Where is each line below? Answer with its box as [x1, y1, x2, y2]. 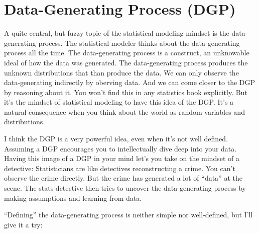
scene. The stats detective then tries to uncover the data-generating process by [4, 183, 246, 193]
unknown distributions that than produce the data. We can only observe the [4, 67, 239, 77]
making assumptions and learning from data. [4, 192, 142, 203]
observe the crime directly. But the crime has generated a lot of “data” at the [4, 173, 242, 183]
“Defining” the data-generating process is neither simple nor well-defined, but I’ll [4, 209, 253, 220]
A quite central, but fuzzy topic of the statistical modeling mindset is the [4, 28, 229, 38]
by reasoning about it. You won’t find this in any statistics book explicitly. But [4, 87, 247, 97]
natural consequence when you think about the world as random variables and [4, 106, 245, 117]
